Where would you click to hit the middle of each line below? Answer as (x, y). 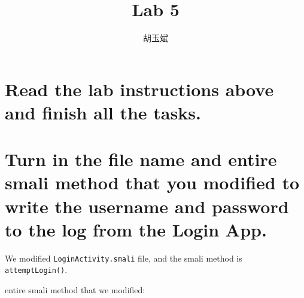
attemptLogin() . (36, 270)
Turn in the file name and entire (141, 159)
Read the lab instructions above (139, 89)
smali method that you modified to (152, 182)
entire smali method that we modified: (75, 290)
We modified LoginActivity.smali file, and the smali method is (124, 258)
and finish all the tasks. (103, 112)
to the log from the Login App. (136, 229)
